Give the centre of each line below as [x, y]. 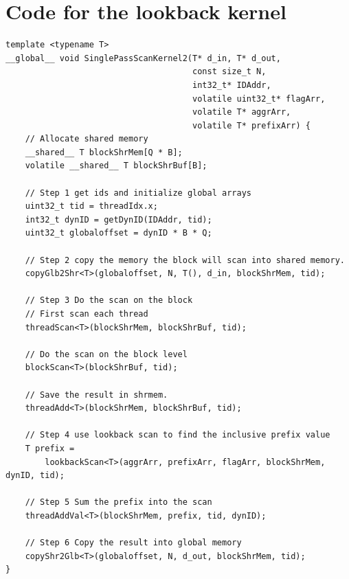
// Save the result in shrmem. [97, 395]
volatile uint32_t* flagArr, [259, 99]
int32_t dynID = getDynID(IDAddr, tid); [119, 219]
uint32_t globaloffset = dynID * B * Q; [119, 233]
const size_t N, [229, 72]
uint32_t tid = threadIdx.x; [91, 206]
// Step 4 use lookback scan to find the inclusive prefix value [178, 435]
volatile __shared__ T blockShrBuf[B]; [116, 166]
